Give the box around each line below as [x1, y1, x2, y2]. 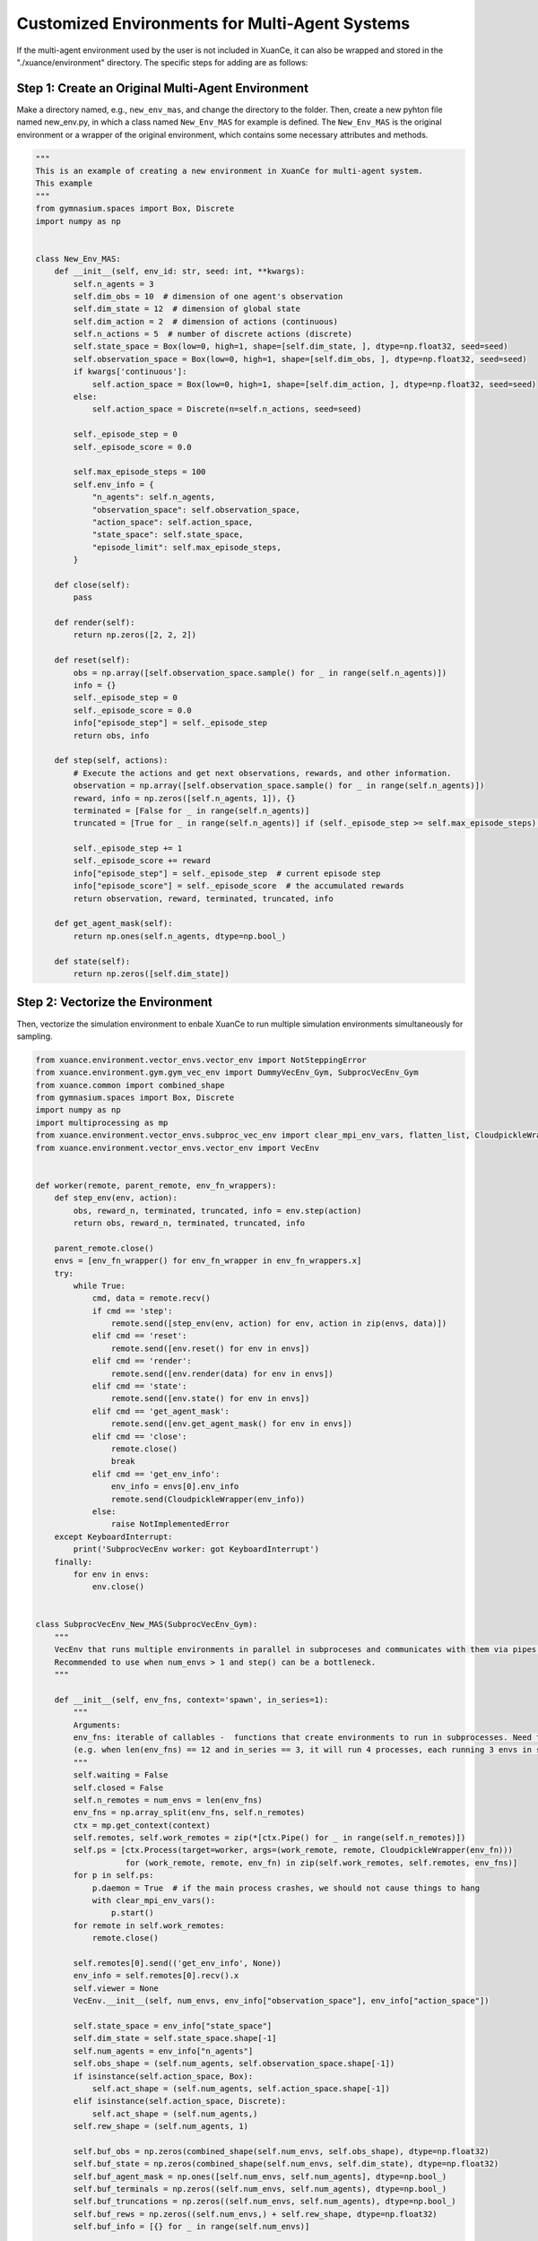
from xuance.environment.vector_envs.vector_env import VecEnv [35, 1143, 320, 1153]
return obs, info [73, 731, 150, 740]
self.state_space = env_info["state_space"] [73, 2020, 273, 2030]
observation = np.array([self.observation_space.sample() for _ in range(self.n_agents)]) [73, 781, 485, 791]
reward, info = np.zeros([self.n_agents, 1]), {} [73, 793, 296, 803]
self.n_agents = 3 [73, 279, 154, 289]
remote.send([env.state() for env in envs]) [110, 1394, 310, 1404]
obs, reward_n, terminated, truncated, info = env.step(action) [73, 1206, 362, 1216]
